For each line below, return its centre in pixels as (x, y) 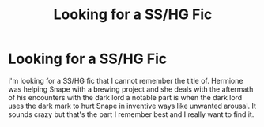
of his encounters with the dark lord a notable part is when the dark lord (125, 97)
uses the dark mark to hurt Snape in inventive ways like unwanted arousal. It (132, 106)
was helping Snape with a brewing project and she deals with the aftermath (131, 89)
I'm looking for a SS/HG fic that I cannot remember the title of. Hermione (126, 80)
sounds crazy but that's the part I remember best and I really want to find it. (131, 114)
